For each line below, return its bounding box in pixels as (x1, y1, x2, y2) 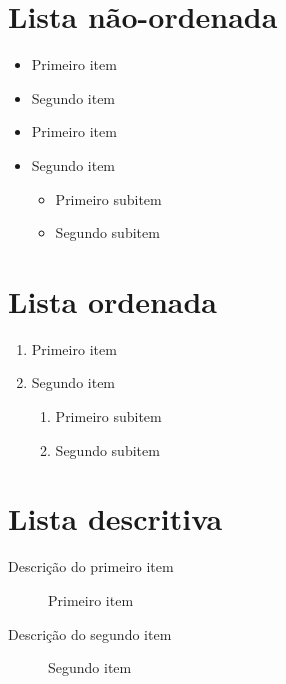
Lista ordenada (8, 280, 218, 321)
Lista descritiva (8, 498, 223, 539)
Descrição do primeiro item (8, 556, 174, 577)
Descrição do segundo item (8, 623, 172, 644)
